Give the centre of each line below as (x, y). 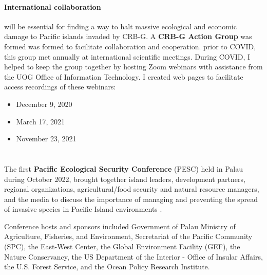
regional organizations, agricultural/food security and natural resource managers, (132, 189)
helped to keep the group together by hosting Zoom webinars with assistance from (133, 67)
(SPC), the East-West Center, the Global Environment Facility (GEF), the (122, 246)
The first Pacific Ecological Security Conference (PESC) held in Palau (124, 168)
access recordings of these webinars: (60, 87)
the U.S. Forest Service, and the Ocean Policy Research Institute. (107, 267)
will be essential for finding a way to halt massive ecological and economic (120, 26)
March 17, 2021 (40, 121)
